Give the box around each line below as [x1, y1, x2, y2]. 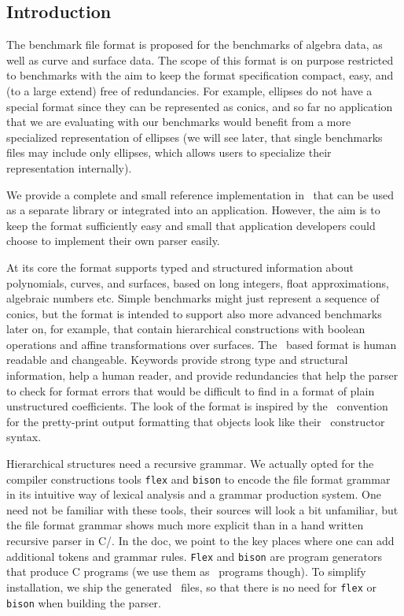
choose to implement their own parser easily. [6, 232, 220, 249]
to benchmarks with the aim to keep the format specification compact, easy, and [6, 67, 394, 83]
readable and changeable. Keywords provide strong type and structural [6, 351, 348, 368]
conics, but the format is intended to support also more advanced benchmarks [6, 305, 382, 321]
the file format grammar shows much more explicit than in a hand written [6, 517, 364, 533]
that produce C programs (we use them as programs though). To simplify [6, 563, 366, 580]
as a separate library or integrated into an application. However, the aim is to [6, 202, 380, 218]
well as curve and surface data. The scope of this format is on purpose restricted [6, 51, 394, 68]
